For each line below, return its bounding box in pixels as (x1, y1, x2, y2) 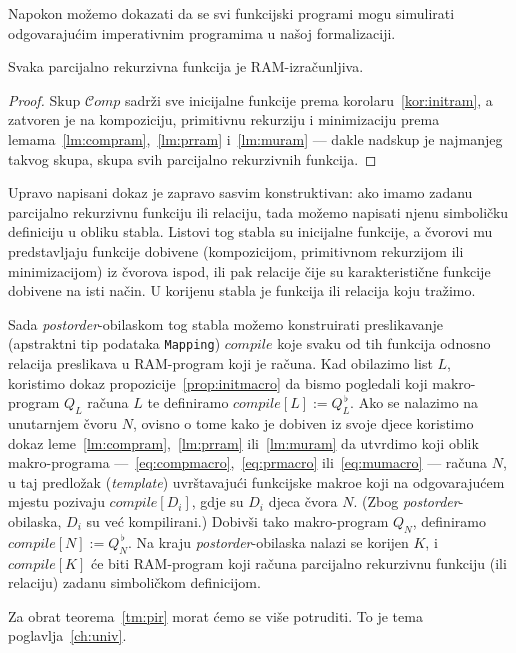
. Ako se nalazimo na (350, 392, 479, 413)
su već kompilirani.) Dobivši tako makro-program (86, 510, 389, 531)
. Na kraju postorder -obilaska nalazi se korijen (127, 531, 409, 552)
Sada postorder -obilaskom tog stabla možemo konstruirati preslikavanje (8, 313, 444, 334)
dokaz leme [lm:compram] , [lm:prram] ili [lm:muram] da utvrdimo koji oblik (8, 432, 479, 453)
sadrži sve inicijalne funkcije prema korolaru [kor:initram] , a (124, 89, 493, 110)
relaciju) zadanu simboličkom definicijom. (8, 572, 261, 593)
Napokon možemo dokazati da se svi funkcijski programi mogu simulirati (8, 3, 455, 23)
